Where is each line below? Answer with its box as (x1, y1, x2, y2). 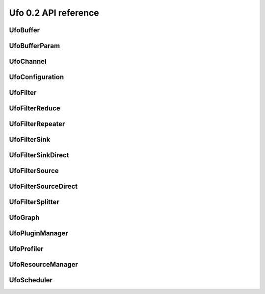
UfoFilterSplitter (9, 198, 60, 206)
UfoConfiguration (9, 73, 64, 81)
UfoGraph (9, 214, 40, 222)
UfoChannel (9, 57, 47, 66)
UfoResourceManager (9, 260, 79, 269)
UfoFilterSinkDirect (9, 151, 69, 159)
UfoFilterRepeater (9, 120, 65, 128)
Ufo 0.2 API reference (9, 7, 99, 18)
